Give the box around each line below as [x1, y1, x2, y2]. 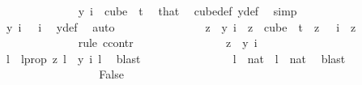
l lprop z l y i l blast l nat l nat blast [6, 49, 346, 66]
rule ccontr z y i [78, 34, 258, 51]
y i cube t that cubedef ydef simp [78, 2, 297, 19]
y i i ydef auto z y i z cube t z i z [6, 18, 356, 35]
